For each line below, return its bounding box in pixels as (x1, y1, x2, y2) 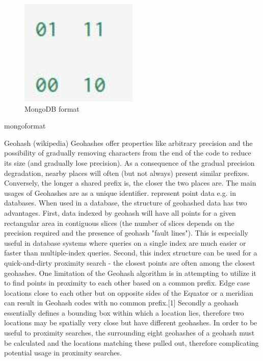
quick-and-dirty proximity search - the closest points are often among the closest (4, 257, 255, 268)
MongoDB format (24, 103, 80, 114)
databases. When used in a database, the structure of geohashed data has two (4, 197, 247, 208)
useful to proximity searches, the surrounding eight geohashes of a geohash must (4, 327, 255, 338)
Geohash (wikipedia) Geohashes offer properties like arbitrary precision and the (4, 137, 253, 148)
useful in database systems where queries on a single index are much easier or (4, 237, 246, 248)
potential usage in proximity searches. (4, 347, 122, 358)
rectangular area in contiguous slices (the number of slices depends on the (4, 217, 234, 228)
